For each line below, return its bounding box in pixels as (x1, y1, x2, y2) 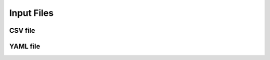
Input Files (9, 7, 54, 18)
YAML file (9, 42, 40, 51)
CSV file (9, 26, 35, 35)
